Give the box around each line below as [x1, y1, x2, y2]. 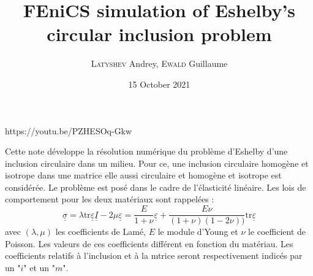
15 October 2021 [128, 77, 190, 90]
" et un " [23, 261, 56, 274]
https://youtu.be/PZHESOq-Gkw [5, 124, 132, 137]
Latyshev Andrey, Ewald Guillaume [91, 57, 228, 70]
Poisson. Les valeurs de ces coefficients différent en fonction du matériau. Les [5, 237, 293, 250]
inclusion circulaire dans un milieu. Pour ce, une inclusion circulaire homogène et [5, 156, 309, 169]
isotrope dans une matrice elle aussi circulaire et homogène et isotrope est [5, 169, 282, 182]
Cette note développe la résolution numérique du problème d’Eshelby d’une [5, 145, 288, 158]
